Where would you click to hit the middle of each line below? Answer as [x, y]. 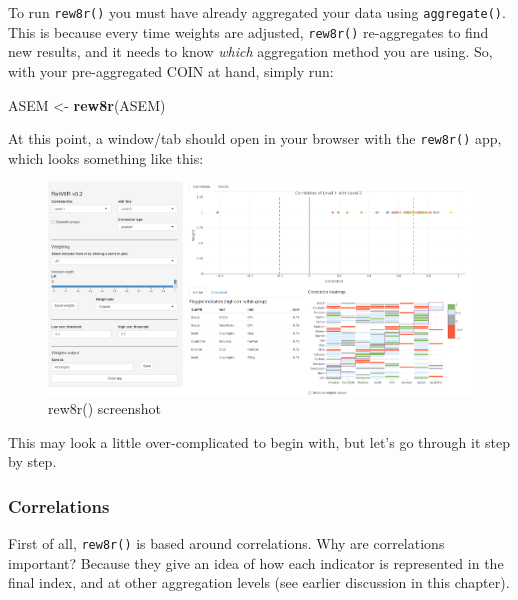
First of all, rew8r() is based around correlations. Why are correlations [226, 543]
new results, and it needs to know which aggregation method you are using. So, [250, 51]
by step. [32, 461]
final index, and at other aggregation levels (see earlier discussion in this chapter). [259, 582]
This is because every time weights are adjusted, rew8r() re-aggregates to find [248, 31]
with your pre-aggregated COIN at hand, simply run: [171, 70]
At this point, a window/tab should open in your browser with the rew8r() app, [255, 138]
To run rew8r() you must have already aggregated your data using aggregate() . [257, 12]
